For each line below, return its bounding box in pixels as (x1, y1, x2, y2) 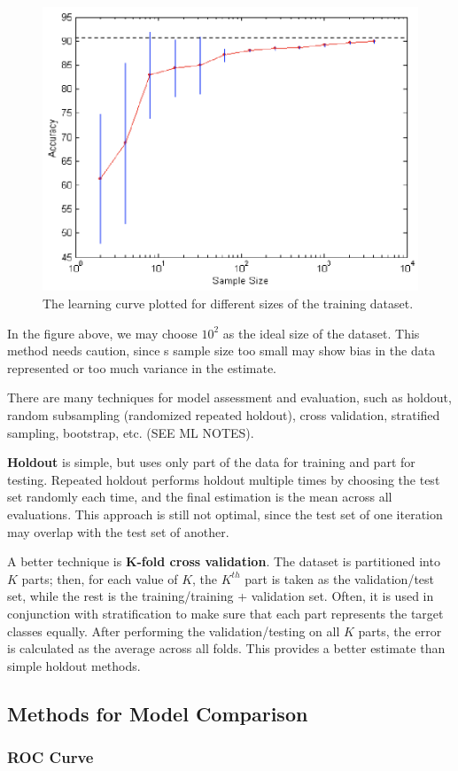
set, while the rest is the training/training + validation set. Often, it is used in (7, 587, 434, 605)
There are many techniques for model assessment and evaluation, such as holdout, (7, 388, 452, 407)
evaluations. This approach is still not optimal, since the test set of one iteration (7, 505, 443, 524)
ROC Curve (7, 746, 94, 768)
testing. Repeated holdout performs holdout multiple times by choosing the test (7, 470, 440, 488)
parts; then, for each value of (21, 569, 178, 588)
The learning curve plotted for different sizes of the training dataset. (43, 294, 414, 313)
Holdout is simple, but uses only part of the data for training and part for (7, 453, 415, 471)
